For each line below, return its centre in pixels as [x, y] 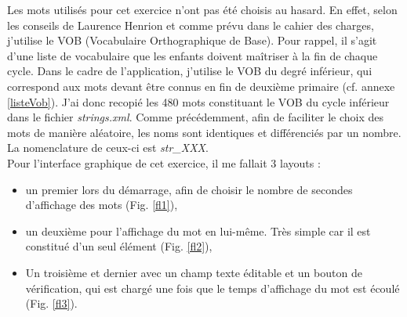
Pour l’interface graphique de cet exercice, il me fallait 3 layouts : [164, 162]
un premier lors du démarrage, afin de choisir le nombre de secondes [189, 189]
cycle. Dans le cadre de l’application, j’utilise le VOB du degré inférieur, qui [190, 71]
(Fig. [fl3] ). [51, 303]
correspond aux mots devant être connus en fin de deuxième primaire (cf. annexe [201, 86]
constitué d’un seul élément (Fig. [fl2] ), [119, 246]
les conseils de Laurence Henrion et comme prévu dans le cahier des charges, [191, 25]
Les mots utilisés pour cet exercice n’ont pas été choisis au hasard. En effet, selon [202, 9]
